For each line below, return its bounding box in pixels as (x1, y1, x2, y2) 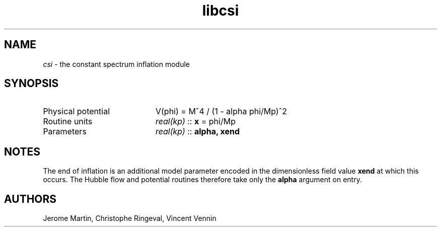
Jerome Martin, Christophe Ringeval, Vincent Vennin (43, 214, 216, 223)
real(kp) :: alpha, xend (155, 126, 240, 137)
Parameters (43, 126, 87, 137)
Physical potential (43, 106, 110, 117)
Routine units (43, 116, 93, 127)
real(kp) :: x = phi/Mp (155, 116, 236, 127)
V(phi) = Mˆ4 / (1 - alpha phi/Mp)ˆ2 (155, 106, 287, 117)
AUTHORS (4, 192, 57, 205)
